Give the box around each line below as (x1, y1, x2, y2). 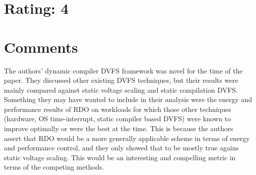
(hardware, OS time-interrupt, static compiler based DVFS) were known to (4, 113, 231, 124)
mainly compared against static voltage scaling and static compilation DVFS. (4, 84, 238, 95)
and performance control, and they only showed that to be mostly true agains (4, 142, 239, 153)
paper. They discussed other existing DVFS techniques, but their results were (4, 75, 238, 85)
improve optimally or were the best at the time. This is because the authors (4, 123, 233, 134)
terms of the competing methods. (4, 162, 104, 172)
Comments (4, 36, 78, 57)
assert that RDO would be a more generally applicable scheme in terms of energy (4, 133, 250, 143)
